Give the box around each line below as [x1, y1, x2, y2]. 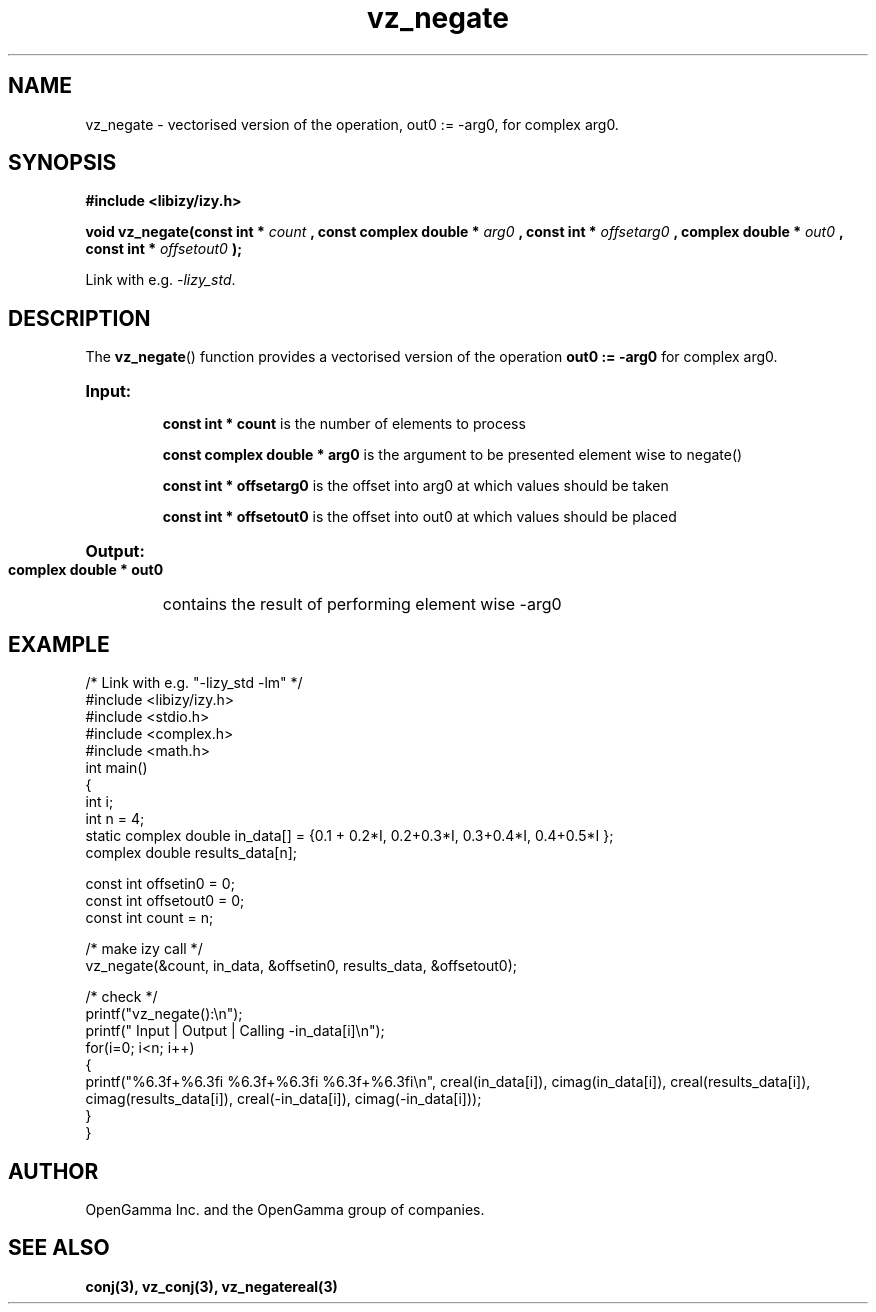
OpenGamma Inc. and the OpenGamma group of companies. [85, 1200, 485, 1218]
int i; [85, 793, 114, 811]
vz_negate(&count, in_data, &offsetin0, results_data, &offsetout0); [85, 957, 517, 975]
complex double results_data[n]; [85, 844, 298, 862]
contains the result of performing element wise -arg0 [162, 594, 562, 615]
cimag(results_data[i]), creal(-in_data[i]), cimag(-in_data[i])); [85, 1090, 482, 1108]
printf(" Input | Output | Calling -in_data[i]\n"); [85, 1022, 385, 1040]
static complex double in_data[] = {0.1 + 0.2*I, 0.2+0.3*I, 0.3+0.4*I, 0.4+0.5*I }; [85, 827, 614, 845]
